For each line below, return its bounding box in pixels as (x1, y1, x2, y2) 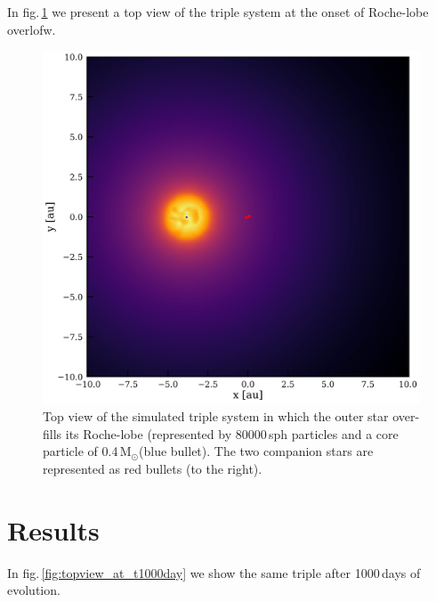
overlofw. (7, 20, 56, 38)
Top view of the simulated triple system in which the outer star (43, 407, 389, 426)
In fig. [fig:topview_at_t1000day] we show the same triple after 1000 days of (7, 563, 421, 582)
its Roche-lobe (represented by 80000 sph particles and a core (65, 424, 399, 443)
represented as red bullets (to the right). (43, 459, 262, 477)
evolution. (7, 581, 61, 599)
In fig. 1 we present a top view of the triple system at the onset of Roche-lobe (7, 3, 429, 20)
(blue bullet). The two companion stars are (139, 442, 374, 460)
